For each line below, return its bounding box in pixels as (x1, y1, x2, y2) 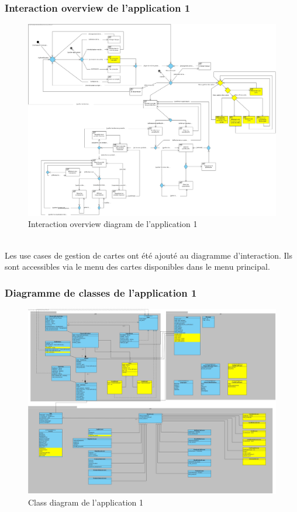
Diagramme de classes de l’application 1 (5, 285, 197, 300)
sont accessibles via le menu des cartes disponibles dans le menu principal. (5, 260, 270, 273)
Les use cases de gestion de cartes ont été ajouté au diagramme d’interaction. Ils (5, 249, 292, 261)
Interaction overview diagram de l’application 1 (28, 218, 198, 230)
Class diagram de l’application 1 (28, 496, 143, 508)
